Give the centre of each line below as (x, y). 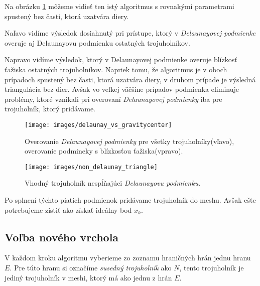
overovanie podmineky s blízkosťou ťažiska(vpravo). (104, 151)
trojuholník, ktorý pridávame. (50, 109)
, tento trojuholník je (212, 268)
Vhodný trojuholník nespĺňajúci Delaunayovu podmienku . (113, 183)
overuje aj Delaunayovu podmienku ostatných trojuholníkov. (97, 42)
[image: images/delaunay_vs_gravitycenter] (98, 125)
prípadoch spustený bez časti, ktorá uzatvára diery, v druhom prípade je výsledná (130, 79)
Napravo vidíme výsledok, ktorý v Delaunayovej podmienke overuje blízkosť (121, 59)
